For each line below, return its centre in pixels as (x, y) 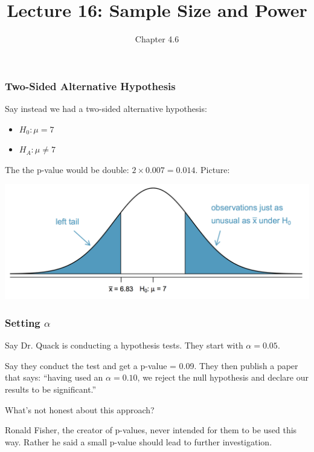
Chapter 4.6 (157, 39)
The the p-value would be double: (67, 169)
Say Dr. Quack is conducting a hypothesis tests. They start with (124, 345)
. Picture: (213, 169)
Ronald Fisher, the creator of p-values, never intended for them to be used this (151, 430)
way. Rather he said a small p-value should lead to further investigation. (139, 441)
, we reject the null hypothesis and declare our (223, 377)
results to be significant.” (51, 389)
